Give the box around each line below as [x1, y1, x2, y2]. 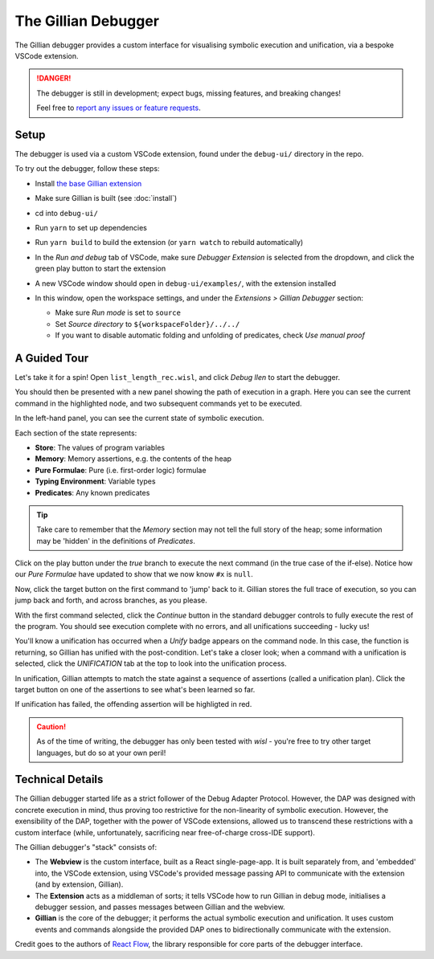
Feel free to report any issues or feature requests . [36, 103, 201, 112]
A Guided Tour [14, 351, 89, 365]
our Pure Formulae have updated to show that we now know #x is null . [14, 569, 253, 579]
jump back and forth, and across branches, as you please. [14, 595, 208, 606]
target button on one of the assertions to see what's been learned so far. [14, 684, 256, 694]
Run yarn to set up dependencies [35, 222, 148, 232]
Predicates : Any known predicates [35, 488, 150, 497]
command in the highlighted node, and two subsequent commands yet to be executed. [14, 398, 302, 408]
